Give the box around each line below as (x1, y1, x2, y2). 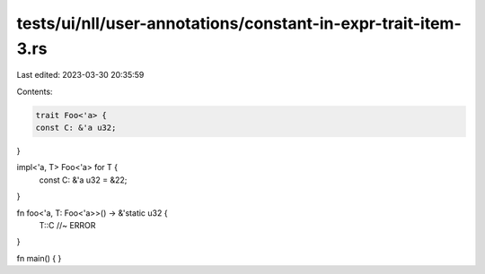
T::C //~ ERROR (39, 220, 96, 231)
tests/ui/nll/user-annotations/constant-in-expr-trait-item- (16, 13, 462, 33)
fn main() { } (16, 253, 62, 263)
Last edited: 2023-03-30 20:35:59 (16, 70, 145, 81)
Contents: (16, 86, 53, 97)
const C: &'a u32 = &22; (39, 175, 128, 185)
